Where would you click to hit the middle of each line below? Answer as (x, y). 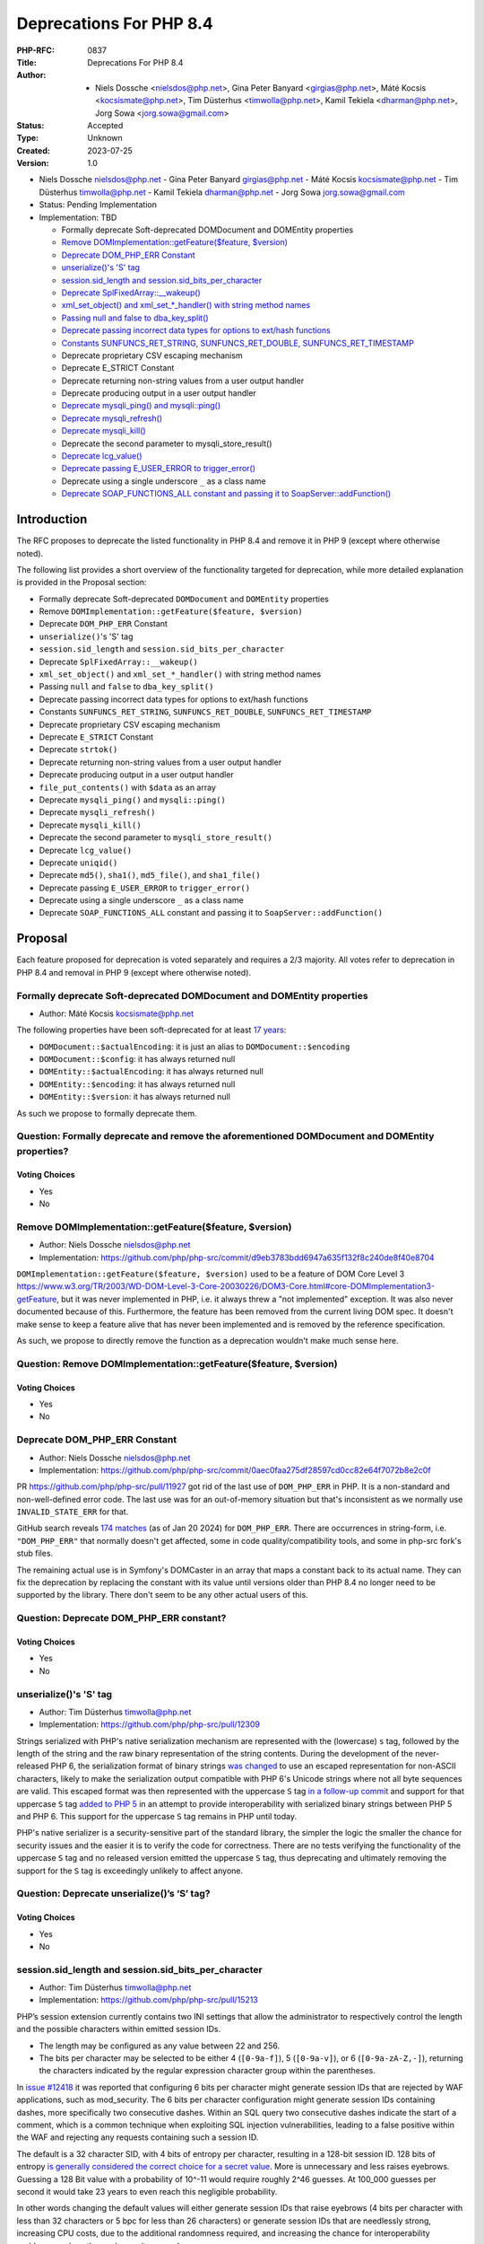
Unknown (105, 138)
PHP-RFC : (36, 50)
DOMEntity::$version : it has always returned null (134, 1097)
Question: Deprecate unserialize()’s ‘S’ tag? (113, 1894)
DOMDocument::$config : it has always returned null (137, 1059)
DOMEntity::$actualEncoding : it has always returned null (151, 1072)
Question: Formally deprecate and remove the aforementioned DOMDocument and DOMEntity (225, 1136)
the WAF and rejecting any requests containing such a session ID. (138, 2137)
